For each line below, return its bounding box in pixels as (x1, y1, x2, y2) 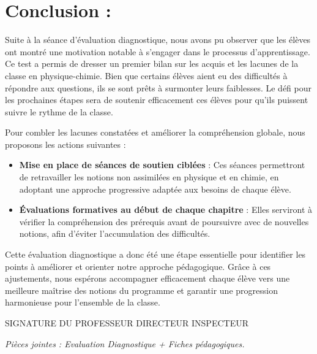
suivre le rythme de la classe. (5, 105, 113, 118)
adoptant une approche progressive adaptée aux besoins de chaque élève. (19, 182, 291, 195)
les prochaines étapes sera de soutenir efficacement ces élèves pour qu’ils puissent (5, 93, 308, 106)
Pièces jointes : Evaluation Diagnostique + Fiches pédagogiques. (5, 337, 245, 350)
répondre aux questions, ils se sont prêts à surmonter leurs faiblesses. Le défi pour (5, 81, 312, 94)
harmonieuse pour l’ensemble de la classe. (5, 296, 160, 309)
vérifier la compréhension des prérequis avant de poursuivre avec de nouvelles (19, 215, 309, 228)
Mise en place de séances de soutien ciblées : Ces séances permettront (19, 158, 305, 171)
